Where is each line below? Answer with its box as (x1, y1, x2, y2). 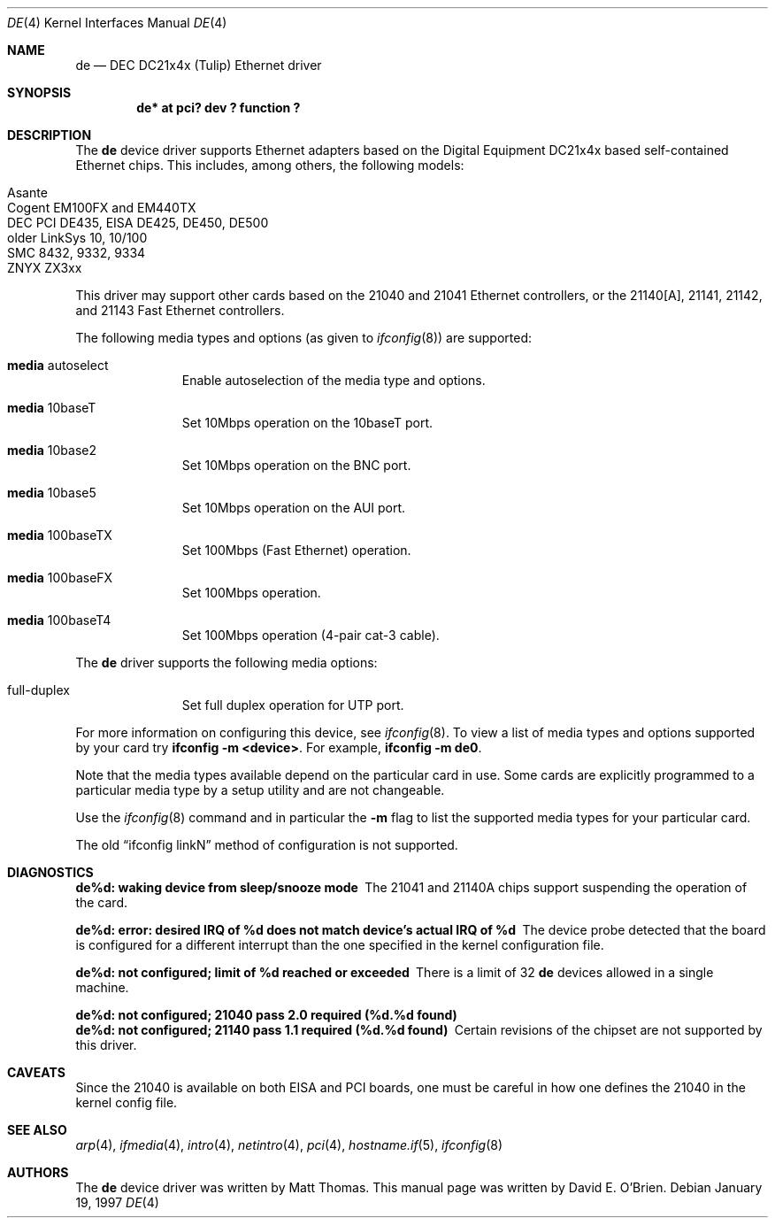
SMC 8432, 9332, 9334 (7, 245, 146, 260)
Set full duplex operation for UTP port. (181, 697, 404, 713)
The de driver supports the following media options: (75, 655, 378, 670)
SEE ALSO (7, 1122, 67, 1137)
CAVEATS (7, 1065, 65, 1080)
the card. (75, 895, 127, 910)
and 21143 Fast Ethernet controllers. (75, 303, 285, 318)
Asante (7, 185, 48, 200)
